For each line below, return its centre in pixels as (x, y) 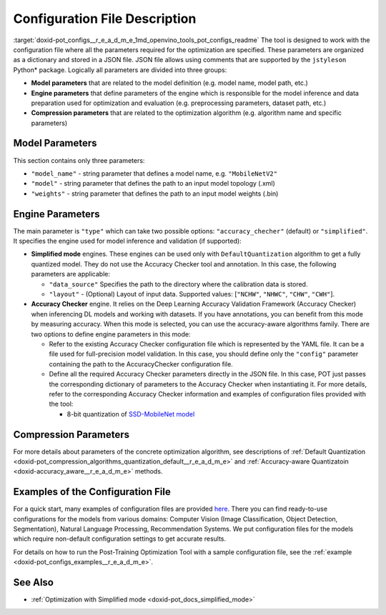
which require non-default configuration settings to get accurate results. (120, 539)
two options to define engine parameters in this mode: (111, 334)
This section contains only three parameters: (79, 160)
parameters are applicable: (71, 274)
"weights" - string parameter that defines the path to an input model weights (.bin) (155, 194)
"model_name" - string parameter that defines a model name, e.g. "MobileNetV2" (154, 173)
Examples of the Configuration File (92, 492)
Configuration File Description (105, 19)
